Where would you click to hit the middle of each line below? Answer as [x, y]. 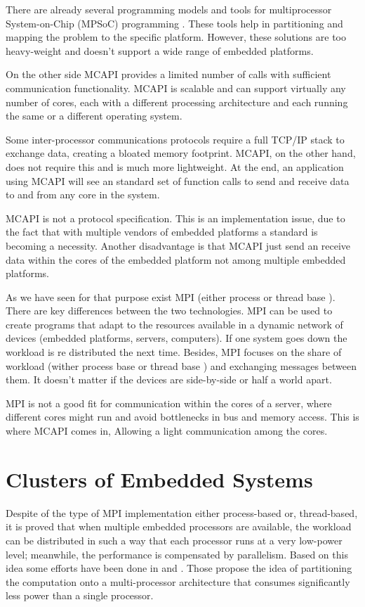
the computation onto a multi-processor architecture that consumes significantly [178, 581]
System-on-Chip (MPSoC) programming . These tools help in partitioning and [174, 23]
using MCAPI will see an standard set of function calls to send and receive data [178, 180]
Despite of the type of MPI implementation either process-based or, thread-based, [182, 512]
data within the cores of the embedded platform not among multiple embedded [176, 259]
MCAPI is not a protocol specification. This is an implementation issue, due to [175, 218]
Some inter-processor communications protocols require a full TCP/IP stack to [175, 139]
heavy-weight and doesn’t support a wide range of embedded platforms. [160, 50]
